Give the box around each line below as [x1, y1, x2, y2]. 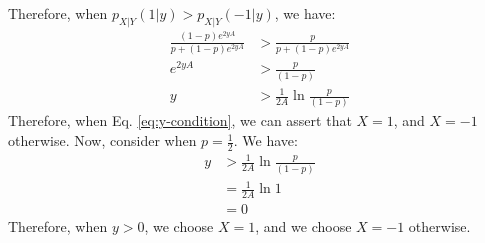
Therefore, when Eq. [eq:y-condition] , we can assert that [8, 110, 352, 131]
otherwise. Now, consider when [8, 130, 197, 151]
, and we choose [255, 216, 352, 237]
